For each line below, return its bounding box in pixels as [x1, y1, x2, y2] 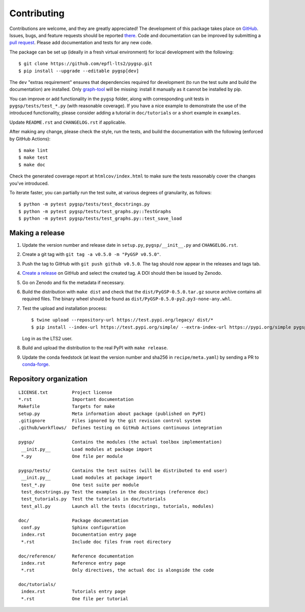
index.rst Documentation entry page [21, 532, 137, 538]
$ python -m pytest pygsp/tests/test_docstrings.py [18, 201, 150, 207]
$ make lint [18, 148, 48, 154]
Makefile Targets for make [18, 403, 115, 410]
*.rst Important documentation [18, 396, 134, 402]
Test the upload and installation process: [22, 305, 107, 311]
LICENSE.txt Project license [18, 389, 113, 395]
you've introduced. [9, 180, 49, 186]
